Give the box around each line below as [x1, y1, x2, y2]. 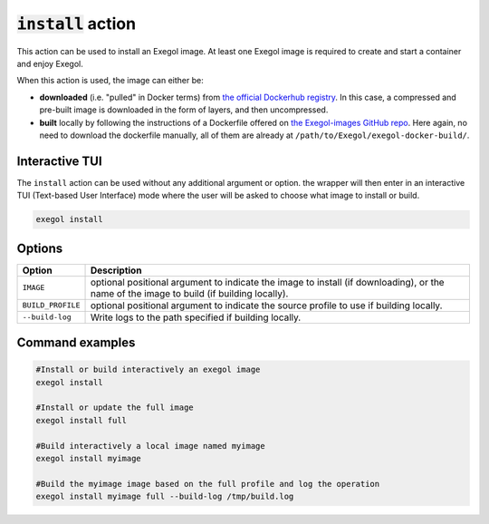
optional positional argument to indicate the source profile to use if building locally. [90, 299, 443, 312]
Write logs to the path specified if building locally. [90, 311, 302, 324]
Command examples [16, 335, 136, 351]
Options [16, 240, 63, 256]
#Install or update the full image [35, 403, 194, 412]
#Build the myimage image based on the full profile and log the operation [35, 479, 380, 489]
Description [90, 264, 142, 277]
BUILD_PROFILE [22, 300, 81, 310]
